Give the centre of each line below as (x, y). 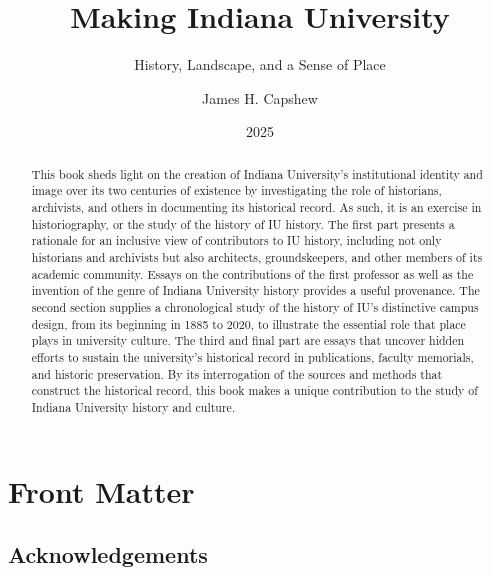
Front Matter (101, 490)
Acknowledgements (108, 554)
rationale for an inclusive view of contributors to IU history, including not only (236, 240)
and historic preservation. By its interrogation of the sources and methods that (237, 373)
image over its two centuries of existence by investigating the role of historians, (236, 190)
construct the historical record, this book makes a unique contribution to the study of (254, 390)
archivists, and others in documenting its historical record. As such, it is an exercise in (256, 207)
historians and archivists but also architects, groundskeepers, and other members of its (257, 256)
